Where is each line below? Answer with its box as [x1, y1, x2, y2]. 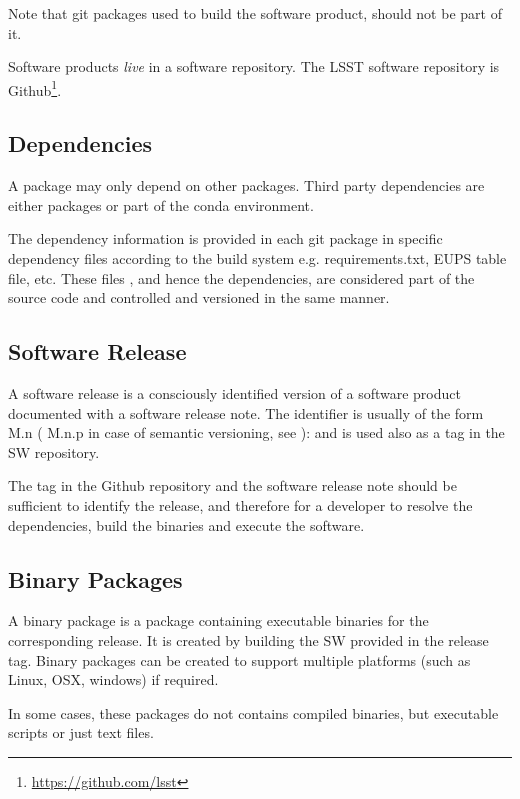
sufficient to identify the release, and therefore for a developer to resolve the [8, 494, 473, 515]
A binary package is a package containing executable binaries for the [8, 610, 429, 631]
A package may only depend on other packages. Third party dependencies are [8, 175, 485, 196]
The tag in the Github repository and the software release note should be [8, 475, 457, 496]
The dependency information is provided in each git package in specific [8, 228, 443, 249]
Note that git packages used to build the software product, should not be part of [8, 3, 502, 23]
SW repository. [8, 441, 100, 462]
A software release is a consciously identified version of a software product [8, 383, 461, 403]
